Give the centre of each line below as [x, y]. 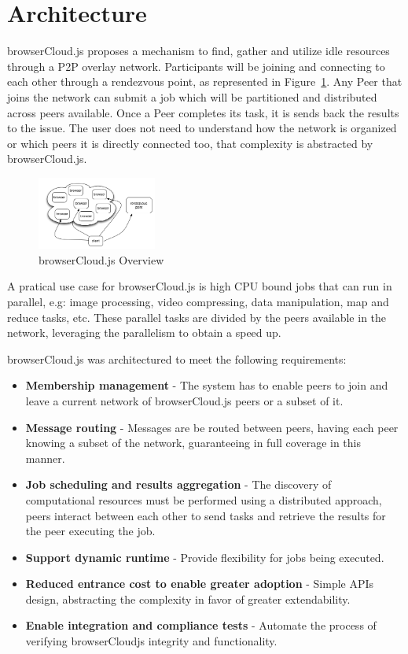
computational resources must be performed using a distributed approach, [204, 499]
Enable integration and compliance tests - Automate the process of [201, 625]
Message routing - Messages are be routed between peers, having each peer [212, 427]
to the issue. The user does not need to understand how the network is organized [202, 128]
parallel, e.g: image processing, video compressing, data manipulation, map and [198, 301]
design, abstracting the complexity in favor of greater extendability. [188, 599]
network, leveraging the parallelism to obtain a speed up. [144, 333]
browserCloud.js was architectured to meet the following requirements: [177, 358]
